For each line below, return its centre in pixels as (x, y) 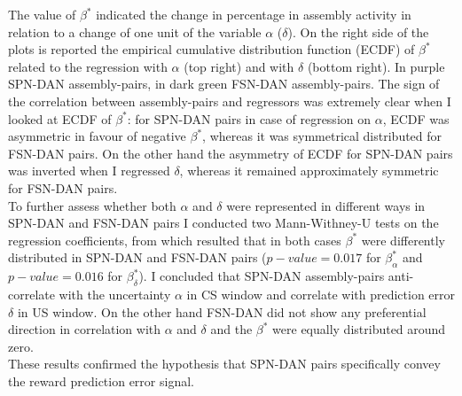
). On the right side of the (358, 31)
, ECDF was (416, 118)
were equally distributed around (359, 329)
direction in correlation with (85, 329)
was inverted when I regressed (89, 171)
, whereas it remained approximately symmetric (309, 171)
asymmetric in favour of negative (97, 136)
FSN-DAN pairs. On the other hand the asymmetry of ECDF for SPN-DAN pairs (231, 153)
